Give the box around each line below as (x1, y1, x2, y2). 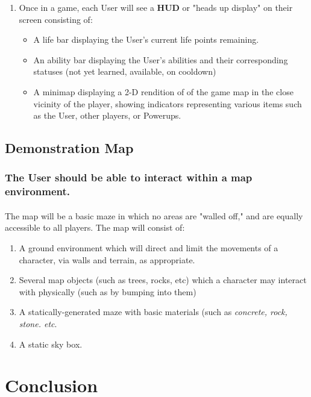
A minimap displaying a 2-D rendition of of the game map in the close (33, 85, 294, 98)
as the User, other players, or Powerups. (33, 109, 181, 122)
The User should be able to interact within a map (5, 170, 253, 185)
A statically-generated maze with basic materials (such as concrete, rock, (19, 305, 287, 318)
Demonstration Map (5, 139, 134, 157)
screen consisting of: (19, 13, 93, 25)
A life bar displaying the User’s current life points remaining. (33, 33, 259, 46)
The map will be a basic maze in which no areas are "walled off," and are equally (5, 209, 303, 222)
